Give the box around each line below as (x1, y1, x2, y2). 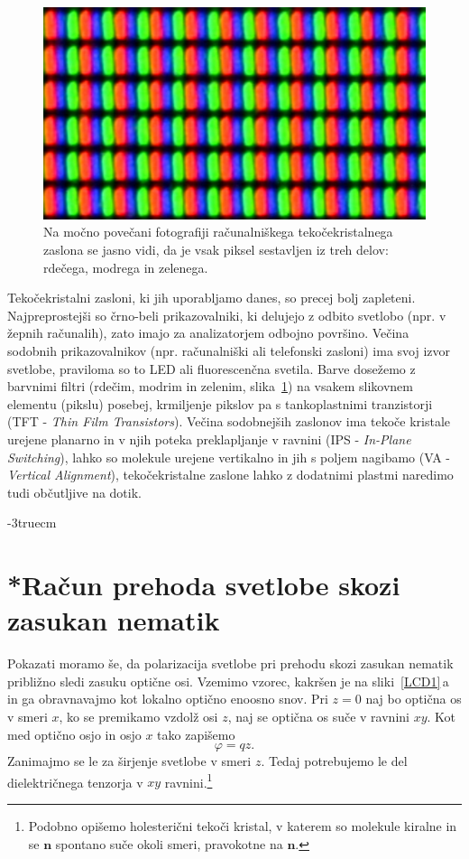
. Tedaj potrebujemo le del (261, 752, 408, 770)
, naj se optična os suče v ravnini (227, 706, 409, 725)
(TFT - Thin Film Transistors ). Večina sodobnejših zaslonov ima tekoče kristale (7, 412, 450, 431)
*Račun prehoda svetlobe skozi (7, 566, 400, 603)
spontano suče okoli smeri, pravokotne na (55, 834, 283, 853)
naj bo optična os (365, 689, 462, 708)
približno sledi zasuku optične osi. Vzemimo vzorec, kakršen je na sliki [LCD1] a (7, 671, 449, 690)
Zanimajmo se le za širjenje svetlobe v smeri (7, 752, 252, 770)
